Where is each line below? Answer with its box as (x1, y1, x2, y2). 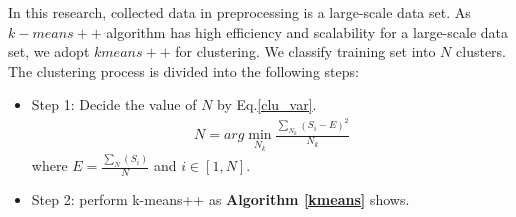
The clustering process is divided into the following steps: (8, 60, 359, 81)
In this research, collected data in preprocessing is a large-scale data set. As (8, 2, 471, 22)
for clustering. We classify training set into (175, 41, 436, 62)
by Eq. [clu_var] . (217, 94, 317, 115)
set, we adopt (8, 41, 90, 62)
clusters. (456, 41, 506, 62)
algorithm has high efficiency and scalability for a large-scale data (106, 21, 509, 42)
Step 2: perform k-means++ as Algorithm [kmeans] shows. (31, 189, 410, 210)
